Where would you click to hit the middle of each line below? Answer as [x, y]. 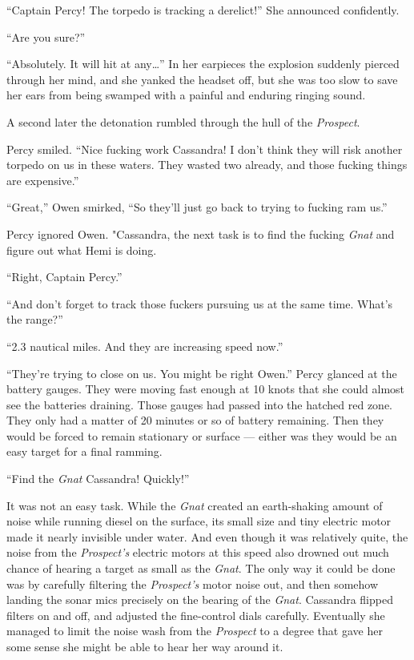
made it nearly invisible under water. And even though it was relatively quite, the [207, 536]
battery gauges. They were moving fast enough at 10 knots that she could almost [206, 389]
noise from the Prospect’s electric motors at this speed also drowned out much [198, 552]
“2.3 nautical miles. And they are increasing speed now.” [145, 346]
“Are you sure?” [46, 36]
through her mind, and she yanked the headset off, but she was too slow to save [202, 79]
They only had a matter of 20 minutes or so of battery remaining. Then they [195, 420]
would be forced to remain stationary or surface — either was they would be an [202, 435]
